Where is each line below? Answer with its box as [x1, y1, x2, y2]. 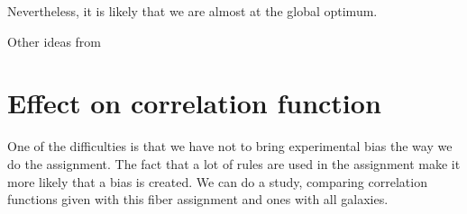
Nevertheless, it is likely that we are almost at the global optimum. [7, 2, 378, 20]
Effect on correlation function [7, 85, 381, 121]
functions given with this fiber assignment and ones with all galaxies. [7, 190, 389, 209]
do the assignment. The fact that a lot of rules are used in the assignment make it [7, 154, 461, 173]
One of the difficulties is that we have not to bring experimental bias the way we [7, 137, 453, 156]
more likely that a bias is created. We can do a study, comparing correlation [7, 172, 427, 191]
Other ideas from [7, 31, 101, 50]
